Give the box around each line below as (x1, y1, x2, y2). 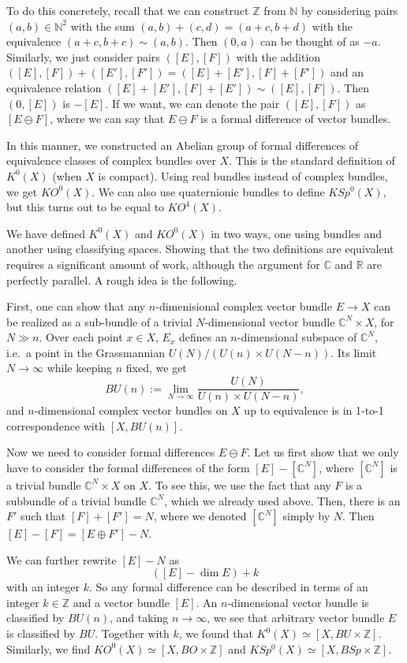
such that (21, 508, 66, 524)
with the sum (70, 17, 135, 34)
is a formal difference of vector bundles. (200, 110, 391, 127)
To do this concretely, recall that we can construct (6, 2, 249, 18)
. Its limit (330, 344, 377, 360)
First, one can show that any (6, 298, 146, 315)
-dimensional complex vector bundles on (34, 402, 228, 419)
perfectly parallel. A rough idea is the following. (6, 271, 237, 288)
